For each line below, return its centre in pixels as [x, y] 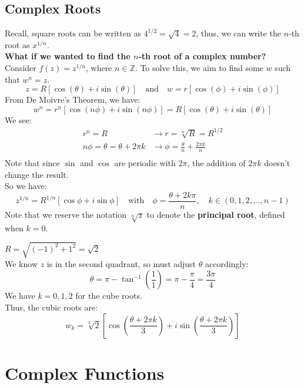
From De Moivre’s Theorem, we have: [73, 99]
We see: [18, 119]
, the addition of [216, 163]
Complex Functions [85, 372]
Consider [21, 67]
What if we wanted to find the [68, 56]
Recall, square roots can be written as [73, 33]
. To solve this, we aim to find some [199, 67]
